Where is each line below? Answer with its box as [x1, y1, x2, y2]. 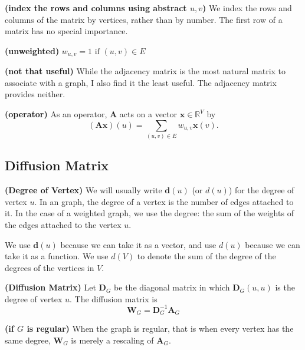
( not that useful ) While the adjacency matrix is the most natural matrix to [5, 65, 286, 77]
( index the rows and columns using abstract [5, 2, 187, 14]
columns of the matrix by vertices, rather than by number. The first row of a [5, 13, 283, 25]
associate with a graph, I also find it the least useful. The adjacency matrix [5, 76, 277, 88]
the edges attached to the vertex [5, 218, 122, 230]
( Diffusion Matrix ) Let [5, 281, 96, 293]
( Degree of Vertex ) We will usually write [5, 184, 162, 196]
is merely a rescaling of [71, 334, 154, 346]
